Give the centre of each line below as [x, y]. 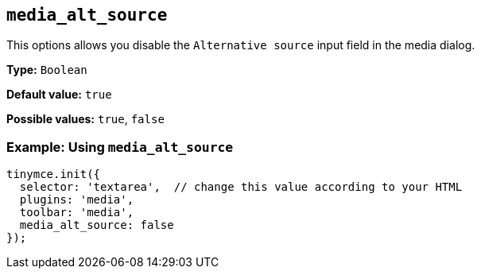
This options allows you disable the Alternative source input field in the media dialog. [241, 45]
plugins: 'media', [77, 200]
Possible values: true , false [85, 119]
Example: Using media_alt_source [120, 147]
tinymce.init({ [54, 174]
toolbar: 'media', [77, 213]
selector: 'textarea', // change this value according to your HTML [241, 187]
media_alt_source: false [97, 225]
